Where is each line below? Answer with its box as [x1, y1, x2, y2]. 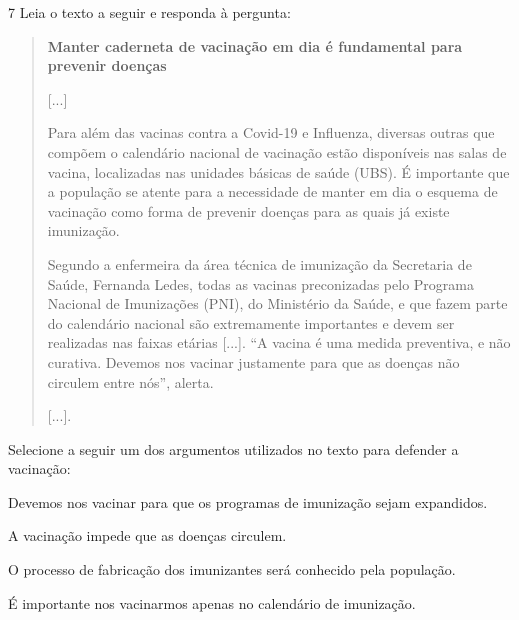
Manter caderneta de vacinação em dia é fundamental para [47, 35, 463, 56]
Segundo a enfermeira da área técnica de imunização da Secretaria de [47, 253, 472, 274]
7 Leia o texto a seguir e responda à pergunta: [8, 2, 291, 22]
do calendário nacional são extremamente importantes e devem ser [47, 312, 455, 333]
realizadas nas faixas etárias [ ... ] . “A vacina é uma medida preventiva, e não [47, 332, 511, 353]
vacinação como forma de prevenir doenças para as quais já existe [47, 200, 450, 221]
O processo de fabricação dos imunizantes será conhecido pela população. [8, 559, 456, 580]
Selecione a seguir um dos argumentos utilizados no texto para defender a [8, 438, 459, 459]
